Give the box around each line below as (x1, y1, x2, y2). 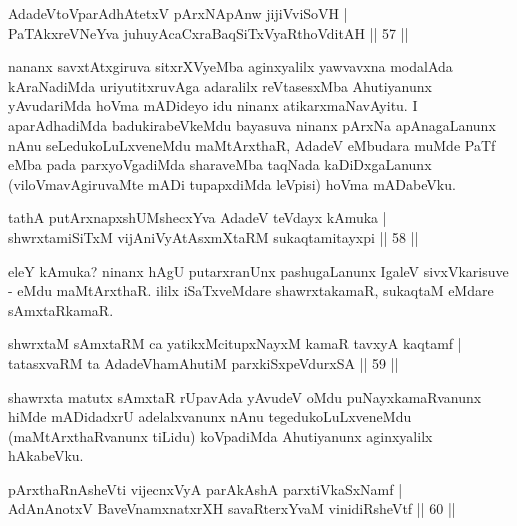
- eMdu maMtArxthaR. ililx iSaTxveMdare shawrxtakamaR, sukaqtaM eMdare (8, 280, 494, 301)
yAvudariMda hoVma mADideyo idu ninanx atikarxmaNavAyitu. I (8, 95, 418, 116)
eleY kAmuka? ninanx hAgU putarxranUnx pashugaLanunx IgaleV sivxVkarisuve (8, 260, 509, 281)
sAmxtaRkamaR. (8, 299, 114, 320)
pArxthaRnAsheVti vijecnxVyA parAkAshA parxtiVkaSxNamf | (8, 478, 403, 499)
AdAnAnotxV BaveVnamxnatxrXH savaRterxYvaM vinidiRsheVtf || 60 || (8, 498, 456, 519)
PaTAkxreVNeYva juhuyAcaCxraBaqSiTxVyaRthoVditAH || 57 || (8, 22, 409, 43)
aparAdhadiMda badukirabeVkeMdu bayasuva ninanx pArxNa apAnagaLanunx (8, 114, 496, 135)
